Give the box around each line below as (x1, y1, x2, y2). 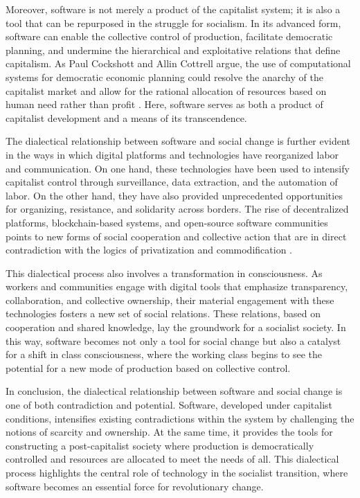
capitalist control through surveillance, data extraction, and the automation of (6, 175, 338, 189)
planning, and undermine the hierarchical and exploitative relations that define (6, 42, 341, 57)
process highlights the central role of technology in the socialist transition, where (6, 465, 348, 479)
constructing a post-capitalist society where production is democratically (6, 438, 314, 452)
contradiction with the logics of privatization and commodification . (6, 242, 292, 257)
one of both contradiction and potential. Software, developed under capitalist (6, 398, 332, 412)
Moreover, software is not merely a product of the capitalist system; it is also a (6, 2, 341, 16)
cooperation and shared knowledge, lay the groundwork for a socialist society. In (6, 320, 346, 335)
